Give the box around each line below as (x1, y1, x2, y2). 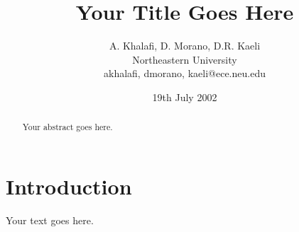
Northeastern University (132, 52, 237, 66)
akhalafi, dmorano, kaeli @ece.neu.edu (104, 66, 266, 81)
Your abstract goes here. (22, 121, 113, 133)
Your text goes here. (6, 212, 94, 227)
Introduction (6, 171, 132, 200)
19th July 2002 (152, 89, 217, 104)
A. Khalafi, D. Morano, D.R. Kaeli (109, 38, 261, 53)
